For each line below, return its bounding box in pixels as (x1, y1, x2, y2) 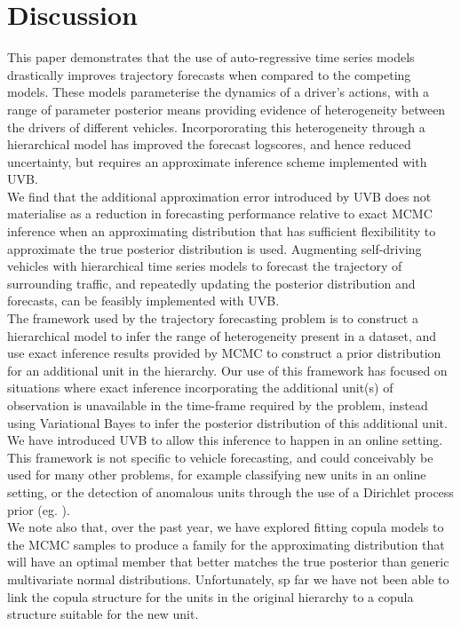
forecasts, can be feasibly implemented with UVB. (7, 291, 280, 310)
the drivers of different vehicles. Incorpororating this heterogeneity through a (7, 117, 425, 136)
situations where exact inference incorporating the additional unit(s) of (7, 378, 393, 397)
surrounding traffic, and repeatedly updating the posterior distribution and (7, 273, 416, 292)
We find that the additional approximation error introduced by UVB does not (7, 186, 432, 205)
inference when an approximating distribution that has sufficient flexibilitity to (7, 222, 436, 241)
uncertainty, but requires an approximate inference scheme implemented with (7, 152, 427, 170)
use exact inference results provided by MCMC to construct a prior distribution (7, 344, 441, 362)
